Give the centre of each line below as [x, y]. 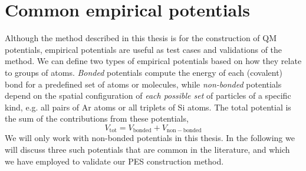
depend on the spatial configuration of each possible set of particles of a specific [148, 95]
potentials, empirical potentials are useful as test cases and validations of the [144, 49]
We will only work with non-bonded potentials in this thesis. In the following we [150, 138]
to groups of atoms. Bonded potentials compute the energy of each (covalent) [144, 72]
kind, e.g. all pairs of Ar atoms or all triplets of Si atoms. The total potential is [148, 107]
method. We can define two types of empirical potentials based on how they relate [153, 61]
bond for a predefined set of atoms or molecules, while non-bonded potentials [143, 84]
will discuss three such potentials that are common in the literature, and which [147, 149]
